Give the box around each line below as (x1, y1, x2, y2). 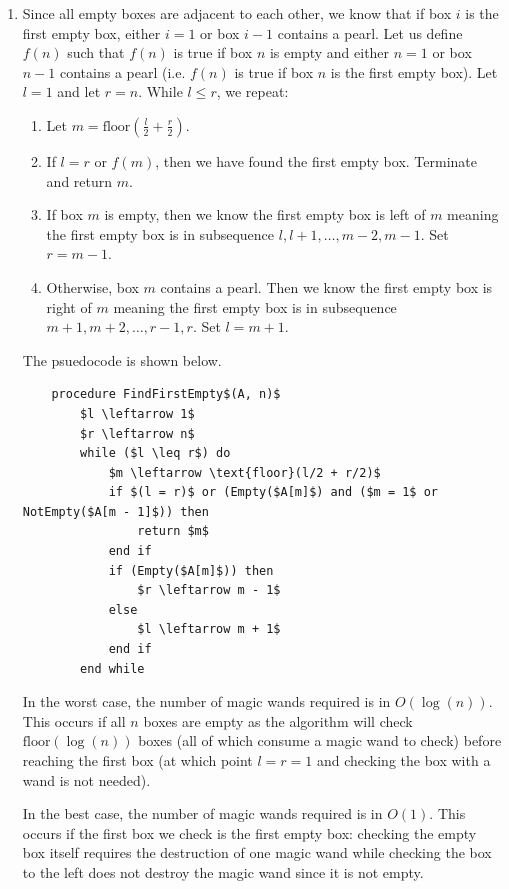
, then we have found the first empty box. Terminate (155, 150, 477, 171)
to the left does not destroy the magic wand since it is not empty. (22, 861, 424, 882)
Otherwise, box (46, 276, 139, 297)
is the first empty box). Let (330, 61, 498, 82)
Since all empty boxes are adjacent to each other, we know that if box (22, 3, 452, 23)
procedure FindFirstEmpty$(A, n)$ (51, 387, 281, 402)
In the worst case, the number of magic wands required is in (22, 691, 391, 712)
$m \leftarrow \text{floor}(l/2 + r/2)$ (108, 465, 381, 480)
